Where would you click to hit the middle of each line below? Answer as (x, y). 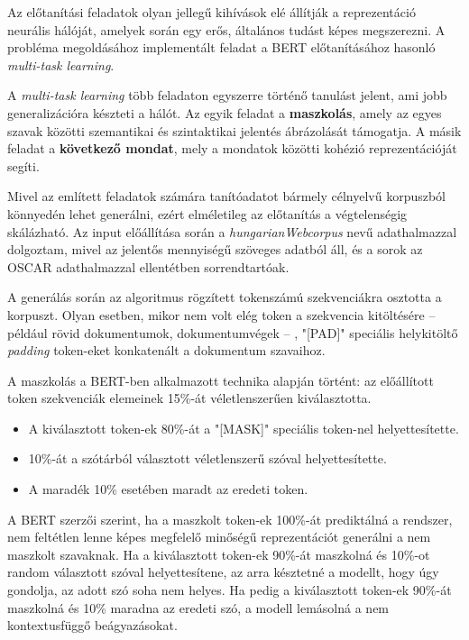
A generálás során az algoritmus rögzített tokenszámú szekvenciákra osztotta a (225, 297)
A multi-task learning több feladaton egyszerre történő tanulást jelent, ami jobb (227, 95)
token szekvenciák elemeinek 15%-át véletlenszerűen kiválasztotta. (189, 398)
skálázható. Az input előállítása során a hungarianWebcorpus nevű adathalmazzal (232, 231)
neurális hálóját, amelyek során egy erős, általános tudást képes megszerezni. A (226, 29)
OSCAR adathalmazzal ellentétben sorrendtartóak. (148, 266)
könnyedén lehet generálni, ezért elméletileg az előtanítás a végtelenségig (207, 213)
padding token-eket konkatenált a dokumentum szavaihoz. (166, 350)
